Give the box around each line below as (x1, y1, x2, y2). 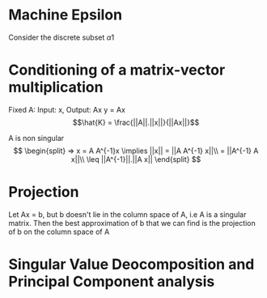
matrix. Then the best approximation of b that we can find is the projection (8, 218, 256, 228)
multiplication (8, 79, 104, 96)
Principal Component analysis (8, 273, 215, 291)
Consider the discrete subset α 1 (8, 32, 115, 42)
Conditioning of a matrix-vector (8, 61, 226, 79)
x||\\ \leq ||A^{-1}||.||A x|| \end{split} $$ (70, 154, 201, 164)
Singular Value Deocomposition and (8, 255, 255, 273)
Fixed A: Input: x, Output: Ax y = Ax (8, 104, 125, 114)
